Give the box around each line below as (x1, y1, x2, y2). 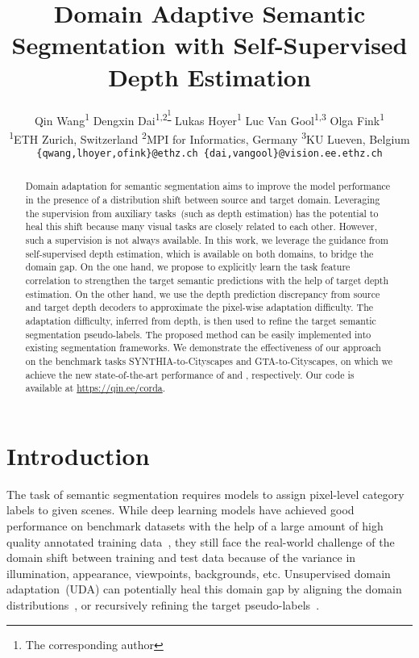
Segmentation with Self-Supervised (11, 28, 408, 61)
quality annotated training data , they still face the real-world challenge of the (6, 533, 395, 550)
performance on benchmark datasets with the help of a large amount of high (6, 517, 384, 534)
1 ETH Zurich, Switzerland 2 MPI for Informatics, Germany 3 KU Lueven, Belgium (9, 128, 410, 147)
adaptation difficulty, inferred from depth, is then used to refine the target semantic (25, 313, 376, 327)
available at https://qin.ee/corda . (25, 381, 165, 395)
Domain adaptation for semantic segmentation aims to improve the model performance (25, 179, 391, 193)
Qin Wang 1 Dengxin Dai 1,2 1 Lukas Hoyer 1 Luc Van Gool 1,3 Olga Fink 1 (34, 107, 385, 128)
